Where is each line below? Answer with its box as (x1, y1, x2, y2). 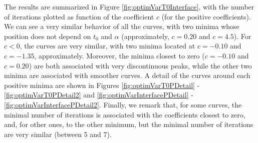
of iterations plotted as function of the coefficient (4, 11, 154, 21)
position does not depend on (4, 30, 91, 41)
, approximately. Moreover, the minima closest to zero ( (34, 50, 205, 60)
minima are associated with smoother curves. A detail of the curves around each (4, 70, 250, 80)
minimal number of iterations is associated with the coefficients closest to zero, (4, 109, 245, 119)
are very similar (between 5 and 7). (4, 128, 112, 139)
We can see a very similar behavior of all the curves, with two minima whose (4, 21, 239, 31)
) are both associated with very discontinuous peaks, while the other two (29, 60, 252, 70)
